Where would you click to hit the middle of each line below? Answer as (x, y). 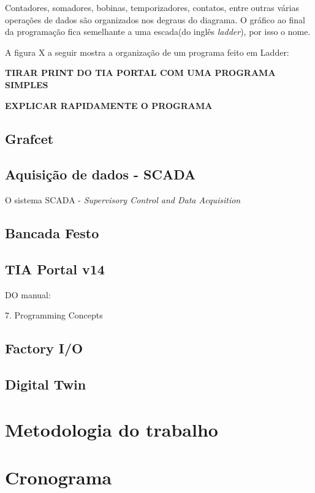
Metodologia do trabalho (112, 429)
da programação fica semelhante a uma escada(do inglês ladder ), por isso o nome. (158, 32)
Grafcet (29, 138)
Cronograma (59, 477)
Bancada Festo (52, 233)
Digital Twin (46, 384)
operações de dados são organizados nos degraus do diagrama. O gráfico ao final (155, 19)
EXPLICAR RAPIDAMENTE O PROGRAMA (109, 105)
